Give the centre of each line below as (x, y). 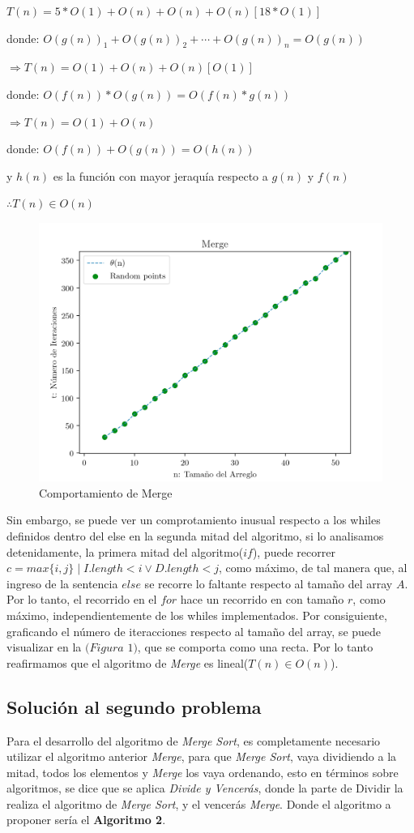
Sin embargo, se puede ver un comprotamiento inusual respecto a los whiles (194, 520)
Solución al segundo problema (134, 706)
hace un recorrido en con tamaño (262, 599)
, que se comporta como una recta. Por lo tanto (255, 647)
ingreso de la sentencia (62, 583)
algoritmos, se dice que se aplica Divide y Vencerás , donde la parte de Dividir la (205, 788)
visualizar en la (44, 647)
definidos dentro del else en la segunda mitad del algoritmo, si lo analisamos (195, 535)
